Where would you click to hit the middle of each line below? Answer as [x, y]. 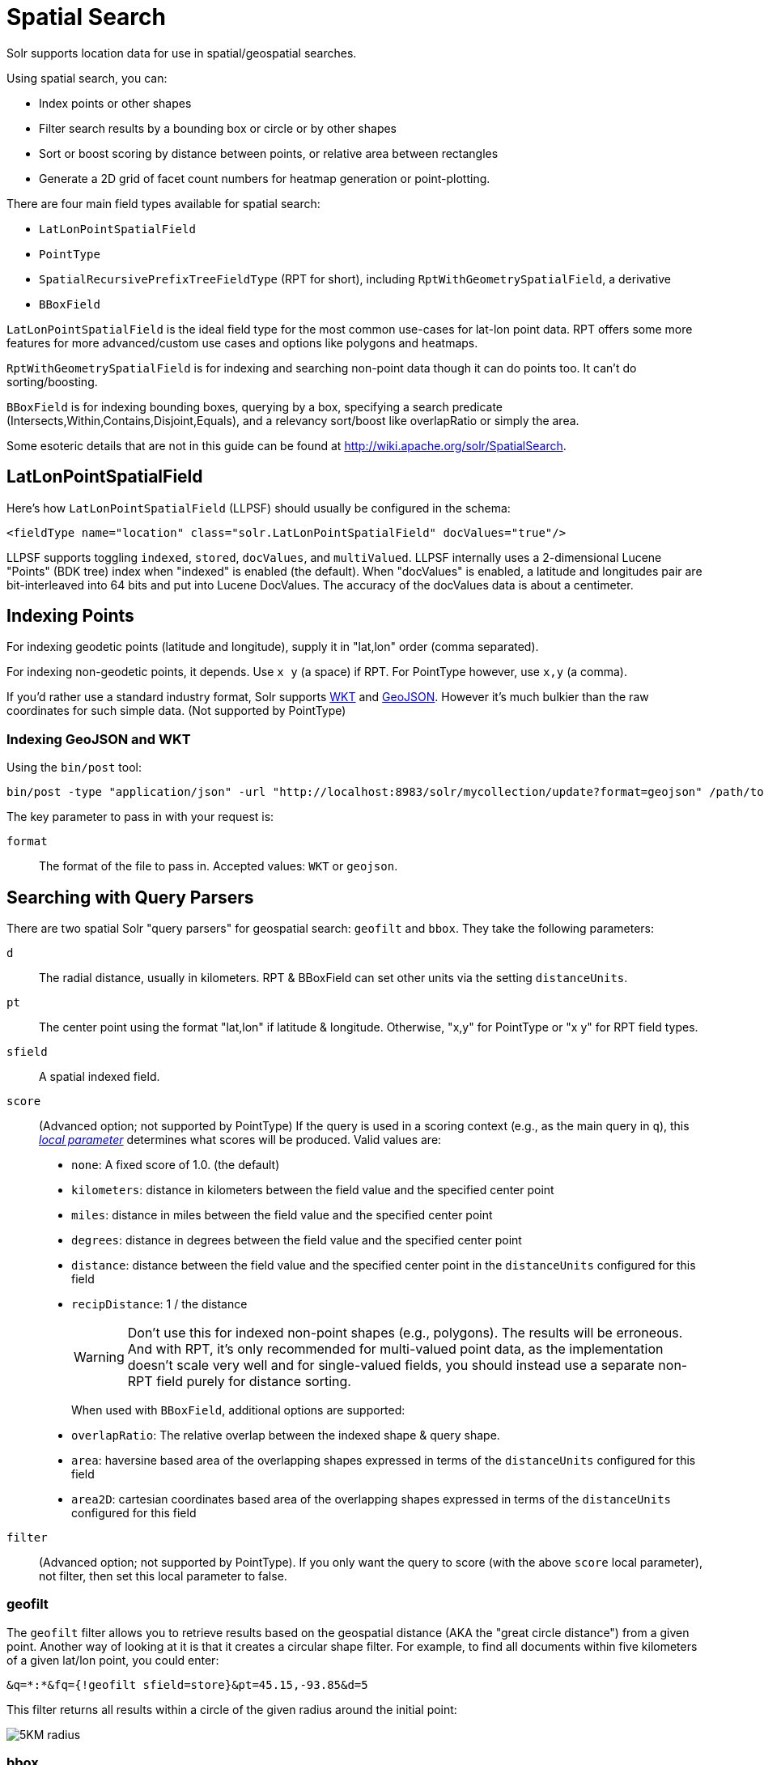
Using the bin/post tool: [74, 768]
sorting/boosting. [52, 381]
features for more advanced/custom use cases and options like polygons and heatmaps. [242, 342]
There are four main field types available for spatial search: [163, 203]
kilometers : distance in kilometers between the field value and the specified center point [313, 1190]
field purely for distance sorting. [254, 1382]
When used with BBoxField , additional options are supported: [238, 1410]
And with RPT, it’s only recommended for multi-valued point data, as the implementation [395, 1349]
